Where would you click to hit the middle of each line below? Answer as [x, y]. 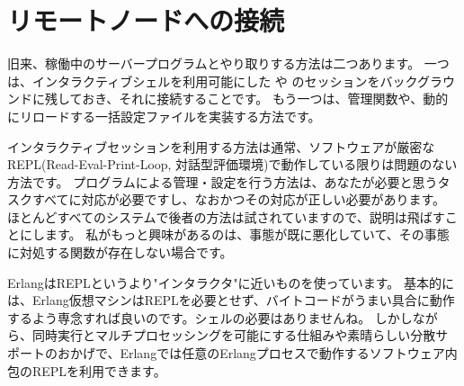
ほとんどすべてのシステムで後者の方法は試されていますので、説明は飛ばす [226, 216]
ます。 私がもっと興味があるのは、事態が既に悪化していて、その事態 [247, 234]
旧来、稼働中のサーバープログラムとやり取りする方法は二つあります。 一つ [228, 63]
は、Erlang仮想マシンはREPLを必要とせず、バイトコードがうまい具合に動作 [231, 300]
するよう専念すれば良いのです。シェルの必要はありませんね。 [189, 317]
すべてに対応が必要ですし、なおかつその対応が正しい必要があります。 [239, 199]
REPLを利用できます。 [99, 370]
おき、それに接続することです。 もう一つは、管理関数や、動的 [265, 99]
